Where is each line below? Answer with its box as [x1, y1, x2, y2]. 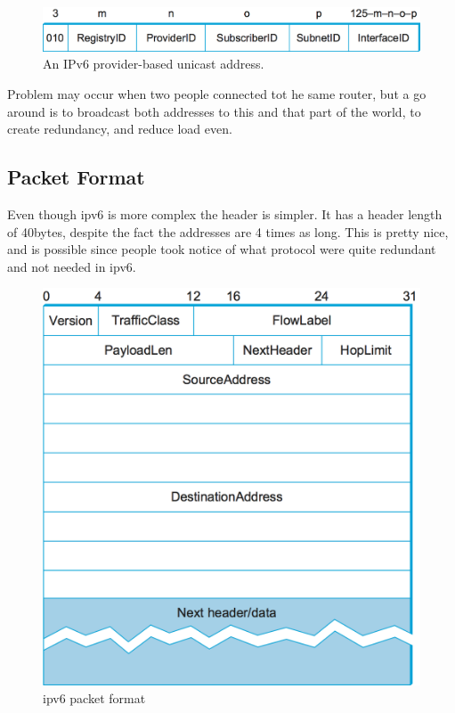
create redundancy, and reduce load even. [7, 119, 232, 138]
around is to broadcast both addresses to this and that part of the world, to [7, 102, 421, 120]
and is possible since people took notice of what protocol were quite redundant [7, 240, 436, 258]
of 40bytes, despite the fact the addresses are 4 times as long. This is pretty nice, [7, 222, 449, 241]
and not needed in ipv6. [7, 257, 136, 275]
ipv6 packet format [43, 688, 146, 707]
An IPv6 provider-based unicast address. [43, 54, 264, 73]
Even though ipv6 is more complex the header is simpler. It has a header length [7, 204, 443, 223]
